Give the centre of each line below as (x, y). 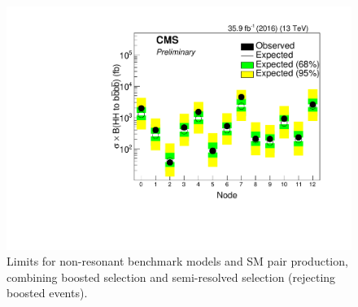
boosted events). (47, 293)
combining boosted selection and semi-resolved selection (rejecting (171, 277)
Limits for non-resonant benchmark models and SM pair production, (177, 261)
